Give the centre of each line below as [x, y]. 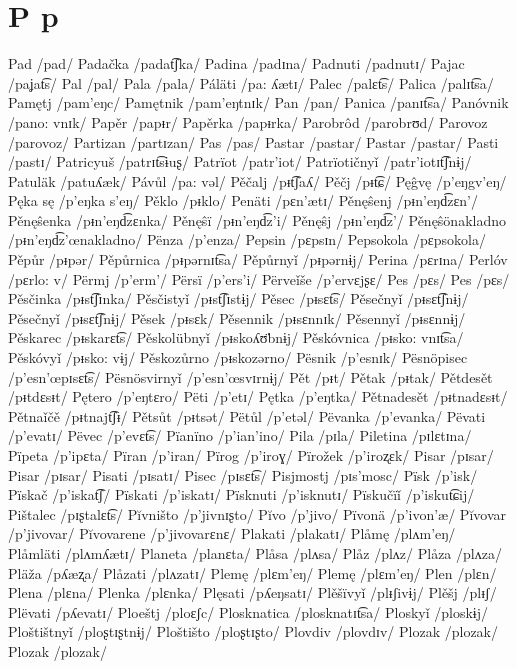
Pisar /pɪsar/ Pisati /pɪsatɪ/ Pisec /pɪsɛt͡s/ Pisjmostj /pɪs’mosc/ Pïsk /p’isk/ [243, 474]
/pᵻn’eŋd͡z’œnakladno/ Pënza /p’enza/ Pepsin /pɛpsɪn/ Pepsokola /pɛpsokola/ [247, 239]
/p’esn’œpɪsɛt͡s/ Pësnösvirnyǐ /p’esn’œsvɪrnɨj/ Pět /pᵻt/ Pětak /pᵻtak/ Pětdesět [250, 376]
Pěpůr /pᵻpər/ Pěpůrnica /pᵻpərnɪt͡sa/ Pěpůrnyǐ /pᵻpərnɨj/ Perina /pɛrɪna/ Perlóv [258, 259]
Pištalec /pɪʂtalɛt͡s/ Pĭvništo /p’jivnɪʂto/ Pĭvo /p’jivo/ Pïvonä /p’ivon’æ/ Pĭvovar [257, 513]
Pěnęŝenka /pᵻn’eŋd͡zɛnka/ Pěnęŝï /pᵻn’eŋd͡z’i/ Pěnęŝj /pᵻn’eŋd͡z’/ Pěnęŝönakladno [257, 219]
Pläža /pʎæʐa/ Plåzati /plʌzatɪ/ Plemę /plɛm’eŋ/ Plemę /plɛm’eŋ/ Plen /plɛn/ [252, 572]
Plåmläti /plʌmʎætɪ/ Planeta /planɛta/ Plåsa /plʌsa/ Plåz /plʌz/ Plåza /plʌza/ [255, 552]
